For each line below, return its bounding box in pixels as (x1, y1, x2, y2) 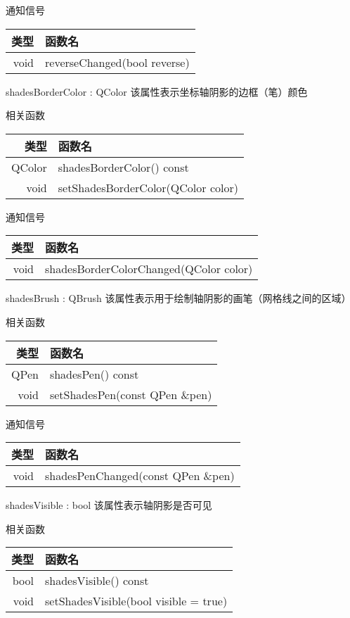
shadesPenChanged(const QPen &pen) (45, 467, 235, 484)
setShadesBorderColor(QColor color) (58, 179, 238, 196)
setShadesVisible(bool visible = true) (45, 593, 228, 610)
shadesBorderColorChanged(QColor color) (45, 260, 253, 277)
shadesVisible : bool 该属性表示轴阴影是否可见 (6, 498, 212, 512)
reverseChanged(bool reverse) (45, 53, 190, 70)
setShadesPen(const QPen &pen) (49, 386, 212, 403)
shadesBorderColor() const (58, 158, 189, 175)
